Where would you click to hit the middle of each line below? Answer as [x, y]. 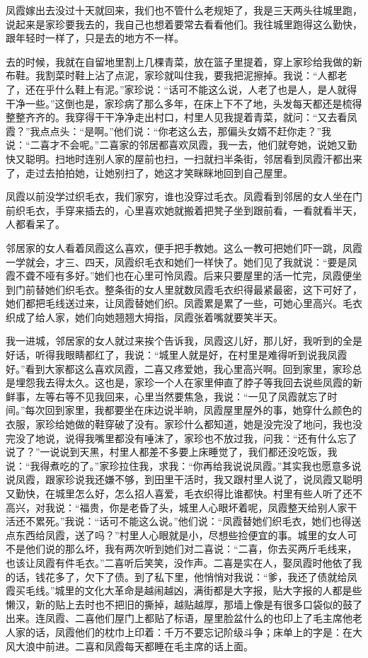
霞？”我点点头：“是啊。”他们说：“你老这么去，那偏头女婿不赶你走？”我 [169, 131]
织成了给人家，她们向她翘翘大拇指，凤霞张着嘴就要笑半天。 [144, 317]
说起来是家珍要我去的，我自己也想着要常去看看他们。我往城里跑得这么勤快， [184, 24]
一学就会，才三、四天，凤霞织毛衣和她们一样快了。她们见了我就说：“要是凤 [182, 261]
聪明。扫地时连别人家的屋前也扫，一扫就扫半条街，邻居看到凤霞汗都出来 [194, 158]
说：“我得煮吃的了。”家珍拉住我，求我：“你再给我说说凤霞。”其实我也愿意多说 [184, 465]
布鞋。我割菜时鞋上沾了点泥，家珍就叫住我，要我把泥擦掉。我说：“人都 [172, 75]
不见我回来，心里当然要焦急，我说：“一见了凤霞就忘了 [201, 396]
